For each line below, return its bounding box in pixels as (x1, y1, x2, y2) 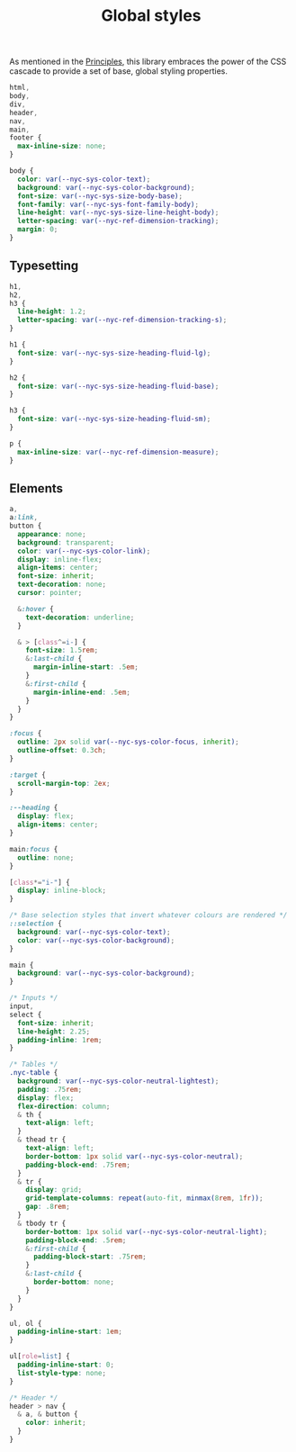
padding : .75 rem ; (17, 1085, 83, 1094)
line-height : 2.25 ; (17, 1027, 91, 1036)
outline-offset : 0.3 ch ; (17, 746, 106, 755)
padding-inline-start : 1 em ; (17, 1327, 123, 1337)
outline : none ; (17, 852, 75, 862)
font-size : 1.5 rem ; (25, 645, 99, 655)
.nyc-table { (9, 1069, 58, 1078)
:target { (9, 771, 47, 780)
